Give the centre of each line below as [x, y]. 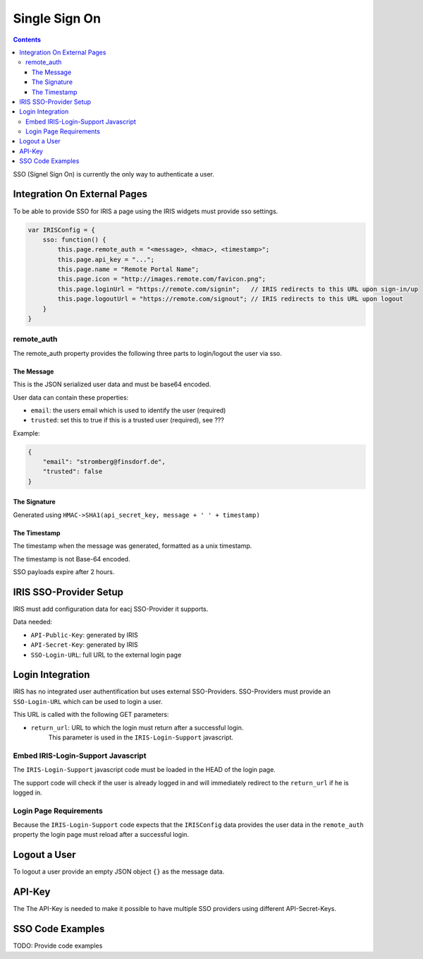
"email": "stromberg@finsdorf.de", [104, 462]
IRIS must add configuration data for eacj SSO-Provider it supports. [111, 609]
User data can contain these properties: [71, 397]
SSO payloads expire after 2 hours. [64, 572]
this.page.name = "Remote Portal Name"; [128, 269]
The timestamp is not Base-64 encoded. [72, 559]
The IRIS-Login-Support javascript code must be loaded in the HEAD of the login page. [145, 770]
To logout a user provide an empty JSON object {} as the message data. [119, 871]
